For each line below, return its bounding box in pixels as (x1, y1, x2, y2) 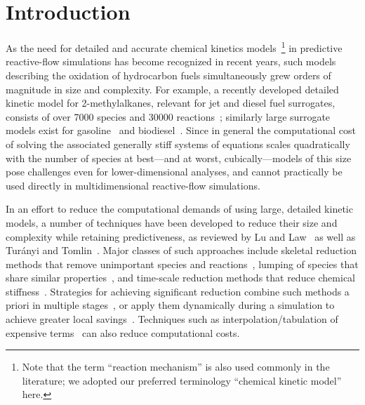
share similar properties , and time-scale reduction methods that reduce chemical (6, 270, 355, 285)
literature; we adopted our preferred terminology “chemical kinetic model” (22, 373, 342, 387)
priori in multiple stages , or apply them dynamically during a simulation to (6, 298, 335, 312)
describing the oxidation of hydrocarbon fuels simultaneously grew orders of (6, 67, 331, 82)
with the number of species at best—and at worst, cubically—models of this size (6, 150, 352, 165)
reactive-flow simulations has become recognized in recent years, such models (6, 54, 336, 69)
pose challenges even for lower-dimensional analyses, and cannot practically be (6, 164, 343, 179)
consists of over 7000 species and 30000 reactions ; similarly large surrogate (6, 109, 331, 124)
